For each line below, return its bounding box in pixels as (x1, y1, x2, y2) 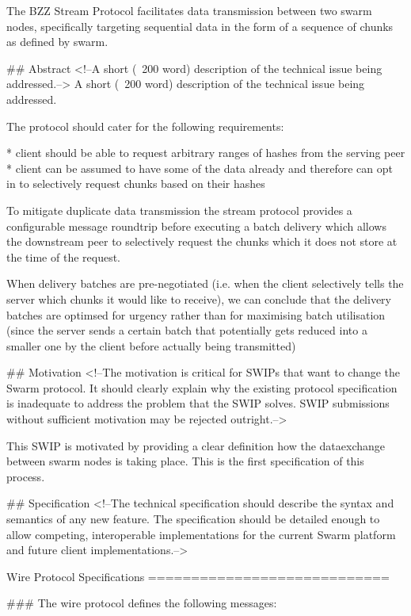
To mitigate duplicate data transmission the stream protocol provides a (6, 201, 352, 218)
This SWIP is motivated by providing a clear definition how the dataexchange (6, 437, 386, 453)
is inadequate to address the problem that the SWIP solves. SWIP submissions (6, 395, 390, 411)
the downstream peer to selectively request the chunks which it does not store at (6, 233, 398, 250)
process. (6, 468, 45, 484)
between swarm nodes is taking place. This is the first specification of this (6, 453, 364, 469)
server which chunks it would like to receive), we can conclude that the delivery (6, 290, 391, 307)
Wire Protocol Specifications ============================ (6, 568, 390, 584)
